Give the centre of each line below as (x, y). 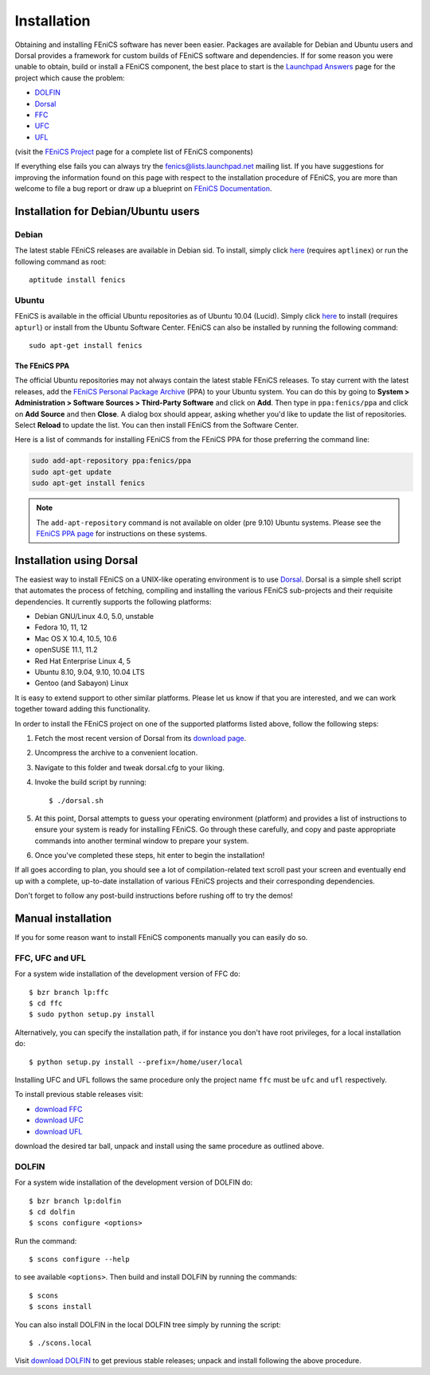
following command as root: (61, 261)
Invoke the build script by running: (91, 782)
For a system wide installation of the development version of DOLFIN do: (134, 1182)
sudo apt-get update (71, 472)
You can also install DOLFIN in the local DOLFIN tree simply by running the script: (148, 1324)
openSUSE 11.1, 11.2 (66, 650)
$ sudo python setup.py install (92, 1015)
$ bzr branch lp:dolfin (75, 1201)
